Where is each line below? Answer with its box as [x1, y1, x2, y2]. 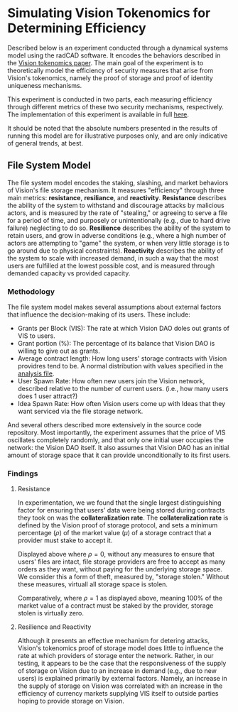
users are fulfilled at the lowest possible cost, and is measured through [7, 261, 215, 270]
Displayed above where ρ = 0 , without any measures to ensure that [17, 550, 215, 559]
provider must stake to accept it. [17, 536, 113, 544]
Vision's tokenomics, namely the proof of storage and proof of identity [7, 73, 213, 82]
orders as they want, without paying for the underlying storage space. [17, 565, 222, 574]
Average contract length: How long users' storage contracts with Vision [17, 354, 227, 363]
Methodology [7, 286, 55, 296]
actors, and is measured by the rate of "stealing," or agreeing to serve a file [7, 208, 228, 217]
